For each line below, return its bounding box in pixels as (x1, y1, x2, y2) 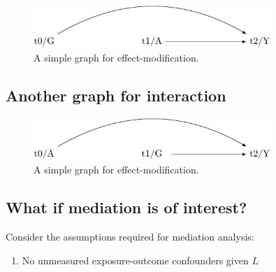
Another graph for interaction (6, 84, 226, 106)
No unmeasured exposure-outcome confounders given (22, 252, 249, 267)
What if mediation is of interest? (6, 196, 247, 218)
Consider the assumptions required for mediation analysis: (6, 229, 254, 244)
